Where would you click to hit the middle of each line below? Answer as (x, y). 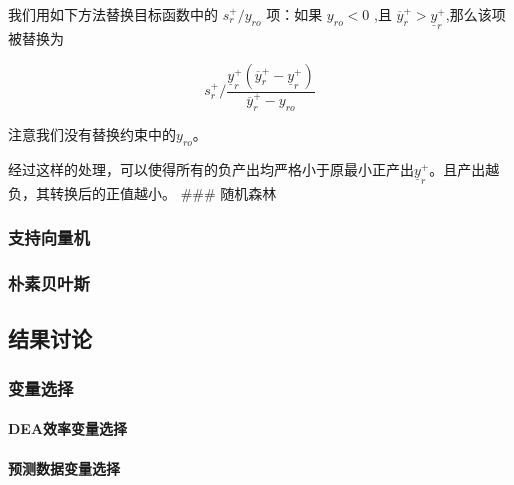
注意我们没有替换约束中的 (92, 134)
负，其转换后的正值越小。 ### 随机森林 (142, 192)
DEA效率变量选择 (68, 428)
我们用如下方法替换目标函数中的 (113, 14)
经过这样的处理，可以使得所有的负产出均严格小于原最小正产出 (211, 168)
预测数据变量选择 (64, 467)
